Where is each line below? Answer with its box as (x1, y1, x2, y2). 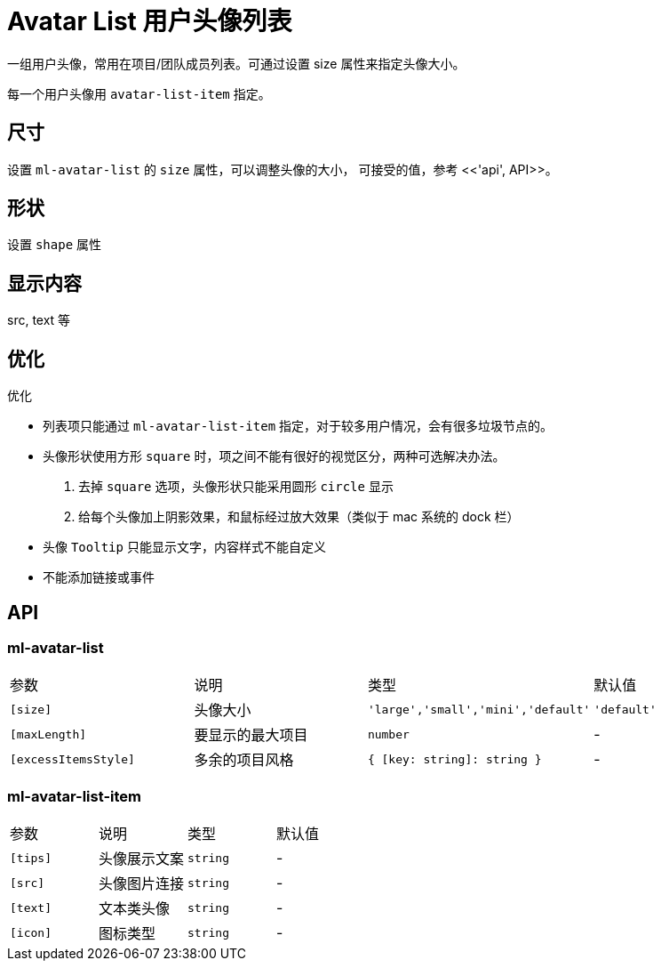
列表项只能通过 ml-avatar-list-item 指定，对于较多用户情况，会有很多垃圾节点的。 (43, 418, 553, 434)
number (367, 727, 410, 741)
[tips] (10, 851, 52, 865)
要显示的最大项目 (194, 726, 308, 745)
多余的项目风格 (194, 751, 294, 770)
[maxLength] (10, 727, 87, 741)
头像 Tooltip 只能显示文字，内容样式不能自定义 (43, 539, 326, 555)
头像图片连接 (99, 875, 185, 893)
